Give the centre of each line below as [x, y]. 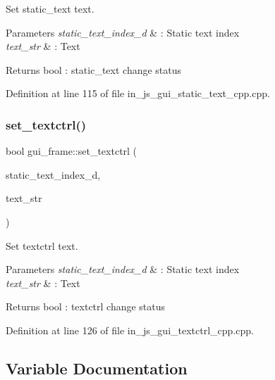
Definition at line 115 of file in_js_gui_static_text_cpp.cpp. [138, 93]
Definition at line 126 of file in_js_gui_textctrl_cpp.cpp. [130, 330]
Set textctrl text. [42, 245]
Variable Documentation [97, 368]
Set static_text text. [50, 8]
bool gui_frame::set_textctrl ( [72, 151]
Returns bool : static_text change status [94, 69]
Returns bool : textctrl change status [86, 306]
